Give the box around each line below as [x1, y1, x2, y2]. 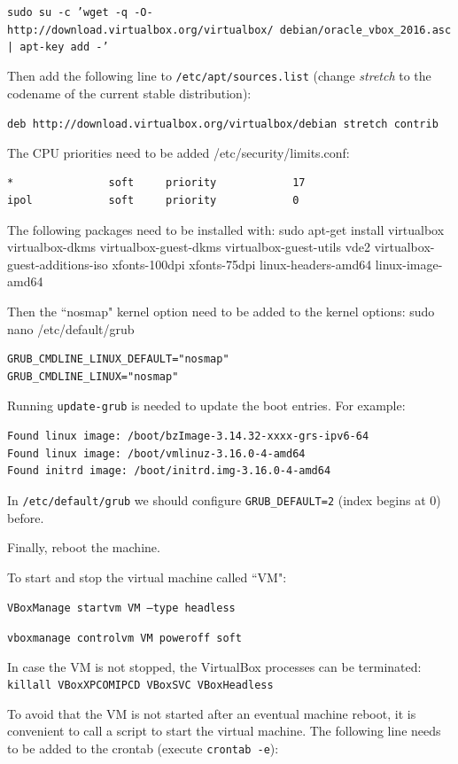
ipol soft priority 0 [7, 194, 299, 207]
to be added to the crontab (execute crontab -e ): [7, 739, 279, 758]
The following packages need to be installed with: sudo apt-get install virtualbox [7, 220, 445, 238]
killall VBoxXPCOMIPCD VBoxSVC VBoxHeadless [7, 679, 274, 692]
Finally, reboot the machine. [7, 538, 160, 557]
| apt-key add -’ [7, 41, 109, 54]
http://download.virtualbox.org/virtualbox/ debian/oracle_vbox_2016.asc [7, 23, 452, 36]
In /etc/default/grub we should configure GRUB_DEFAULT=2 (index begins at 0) [7, 490, 441, 509]
